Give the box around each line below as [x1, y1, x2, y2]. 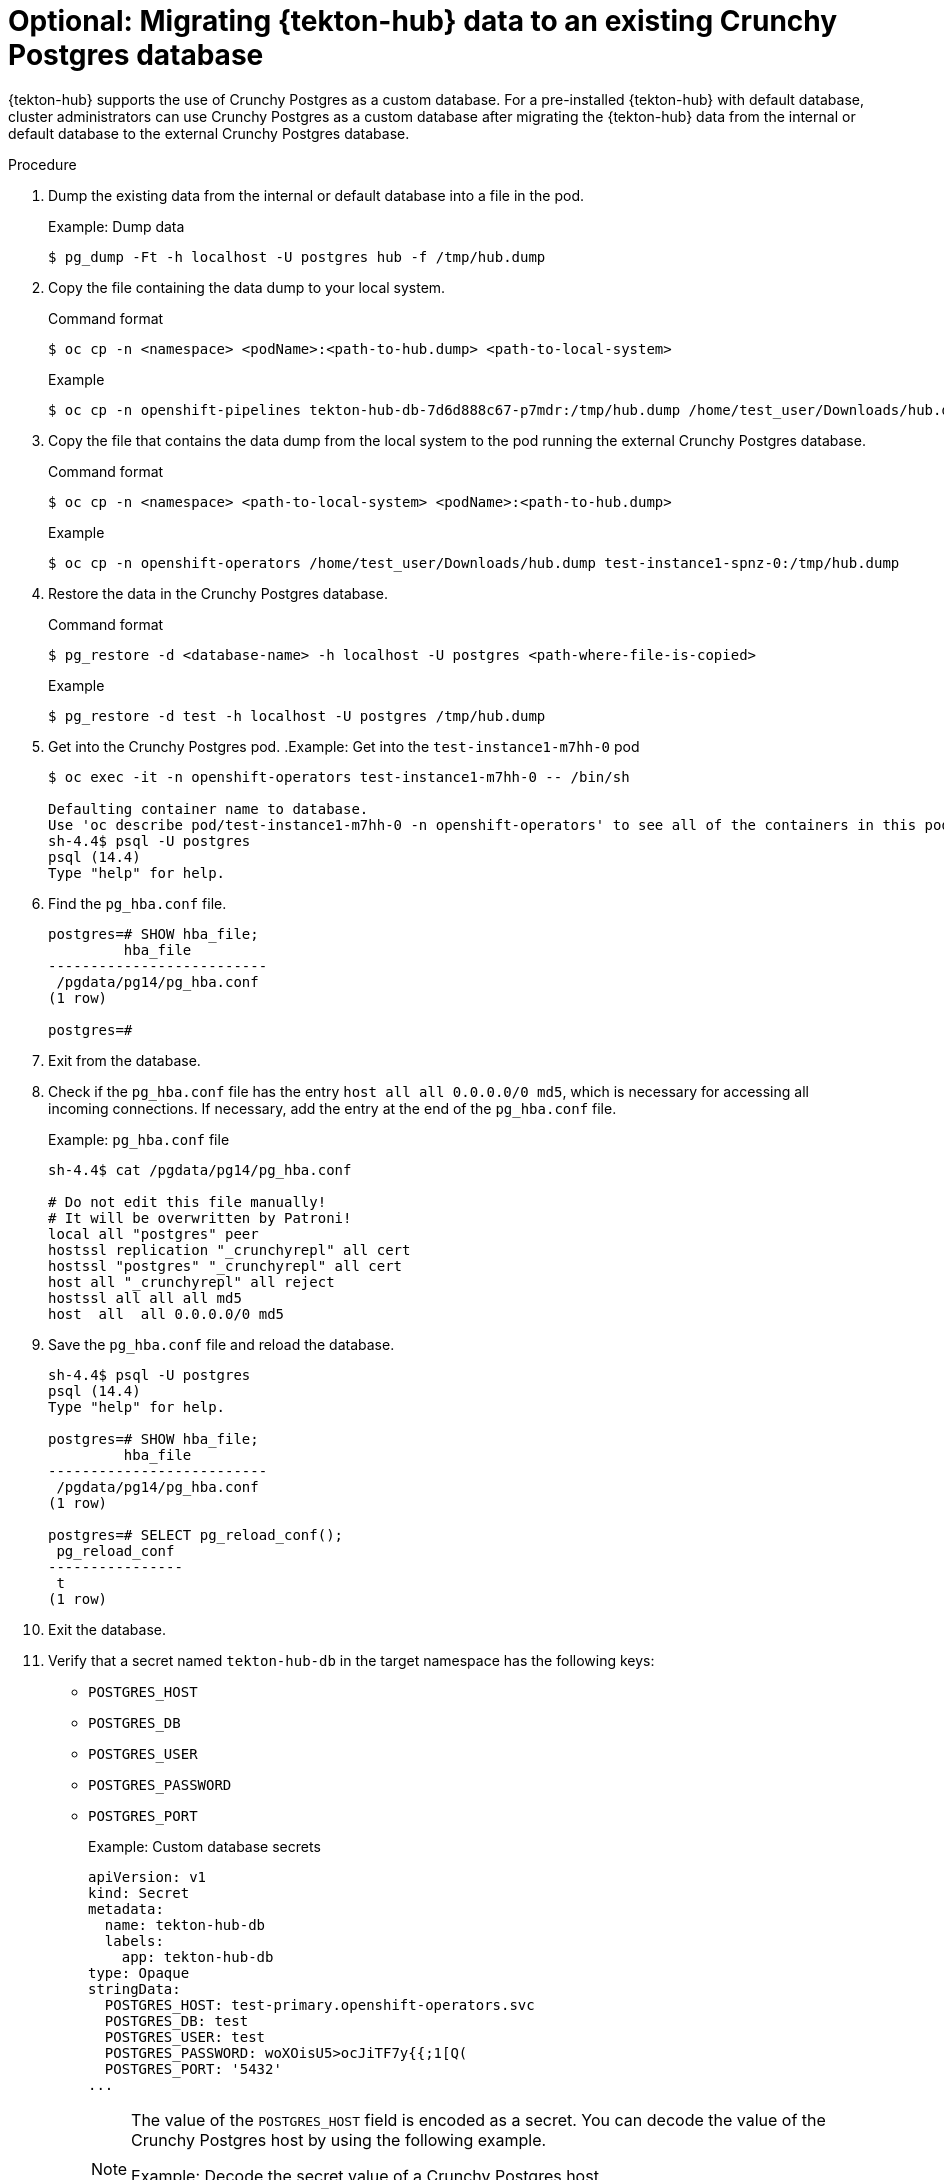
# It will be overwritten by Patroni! [48, 1209, 352, 1226]
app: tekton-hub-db [121, 1948, 274, 1965]
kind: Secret [88, 1884, 190, 1901]
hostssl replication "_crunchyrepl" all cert [48, 1241, 411, 1258]
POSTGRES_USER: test [104, 2028, 266, 2045]
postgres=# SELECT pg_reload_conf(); [48, 1526, 344, 1543]
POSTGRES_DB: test [104, 2012, 249, 2029]
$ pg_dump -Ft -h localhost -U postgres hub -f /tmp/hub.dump [48, 248, 546, 265]
